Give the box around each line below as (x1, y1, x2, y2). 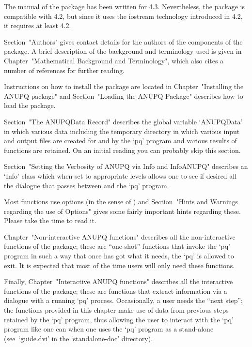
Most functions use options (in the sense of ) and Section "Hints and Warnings (4, 196, 238, 207)
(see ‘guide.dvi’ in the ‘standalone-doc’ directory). (4, 333, 153, 343)
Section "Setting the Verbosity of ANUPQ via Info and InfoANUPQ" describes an (4, 161, 248, 171)
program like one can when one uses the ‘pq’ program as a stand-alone (4, 324, 214, 334)
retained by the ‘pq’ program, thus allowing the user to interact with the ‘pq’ (4, 314, 234, 324)
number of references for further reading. (4, 65, 125, 75)
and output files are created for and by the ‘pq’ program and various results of (4, 136, 237, 146)
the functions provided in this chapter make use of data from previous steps (4, 305, 229, 315)
